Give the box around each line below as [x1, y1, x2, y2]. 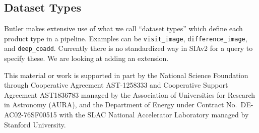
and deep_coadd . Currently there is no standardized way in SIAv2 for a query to [4, 43, 253, 53]
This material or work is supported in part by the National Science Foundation [4, 70, 248, 80]
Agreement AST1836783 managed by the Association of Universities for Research [4, 89, 255, 100]
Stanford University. [4, 119, 66, 129]
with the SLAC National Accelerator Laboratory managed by [59, 109, 249, 120]
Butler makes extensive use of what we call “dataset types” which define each [4, 23, 243, 34]
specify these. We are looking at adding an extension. [4, 53, 169, 63]
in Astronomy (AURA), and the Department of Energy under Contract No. [4, 99, 237, 110]
